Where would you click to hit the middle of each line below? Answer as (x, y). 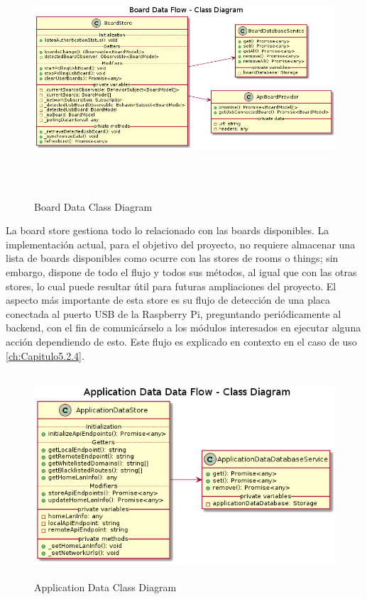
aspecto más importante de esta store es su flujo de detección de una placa (168, 300)
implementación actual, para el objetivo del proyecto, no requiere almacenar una (181, 244)
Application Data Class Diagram (105, 587)
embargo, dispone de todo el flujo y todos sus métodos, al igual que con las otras (181, 271)
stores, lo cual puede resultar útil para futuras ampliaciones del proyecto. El (171, 286)
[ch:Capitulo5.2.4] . (45, 355)
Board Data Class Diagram (93, 206)
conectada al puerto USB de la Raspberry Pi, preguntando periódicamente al (174, 313)
